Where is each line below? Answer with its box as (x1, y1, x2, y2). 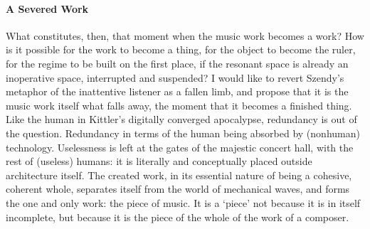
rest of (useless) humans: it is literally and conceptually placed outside (6, 154, 312, 169)
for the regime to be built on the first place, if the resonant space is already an (6, 55, 349, 70)
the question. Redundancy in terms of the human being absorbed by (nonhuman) (6, 125, 360, 140)
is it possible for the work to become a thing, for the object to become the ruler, (6, 42, 356, 57)
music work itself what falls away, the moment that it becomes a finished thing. (6, 97, 352, 112)
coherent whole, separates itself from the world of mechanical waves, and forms (6, 181, 350, 196)
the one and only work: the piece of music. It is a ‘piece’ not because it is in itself (6, 195, 361, 210)
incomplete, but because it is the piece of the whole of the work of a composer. (6, 209, 349, 224)
